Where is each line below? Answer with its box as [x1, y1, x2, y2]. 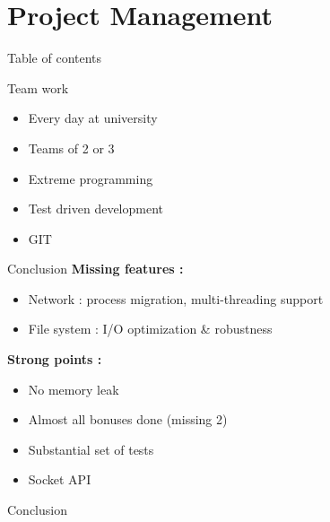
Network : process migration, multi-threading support [28, 289, 324, 308]
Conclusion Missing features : [7, 259, 184, 278]
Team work [7, 78, 69, 97]
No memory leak [28, 379, 119, 398]
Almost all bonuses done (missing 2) [28, 410, 228, 429]
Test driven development [28, 199, 164, 218]
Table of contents [7, 48, 102, 67]
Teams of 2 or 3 [28, 138, 115, 157]
